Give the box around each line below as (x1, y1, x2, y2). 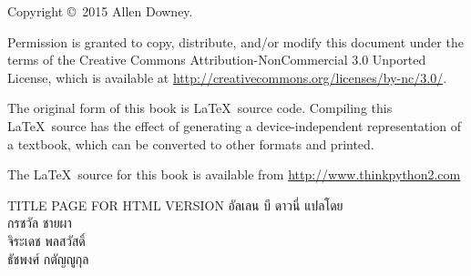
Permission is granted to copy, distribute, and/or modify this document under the (7, 32, 464, 51)
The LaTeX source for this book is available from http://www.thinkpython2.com (7, 165, 461, 184)
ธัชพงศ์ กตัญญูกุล (7, 249, 89, 268)
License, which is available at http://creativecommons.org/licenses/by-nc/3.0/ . (7, 67, 447, 87)
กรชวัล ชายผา (7, 213, 72, 232)
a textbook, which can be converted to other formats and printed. (7, 134, 374, 153)
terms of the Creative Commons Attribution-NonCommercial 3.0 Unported (7, 50, 426, 69)
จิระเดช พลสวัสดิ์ (7, 230, 86, 250)
